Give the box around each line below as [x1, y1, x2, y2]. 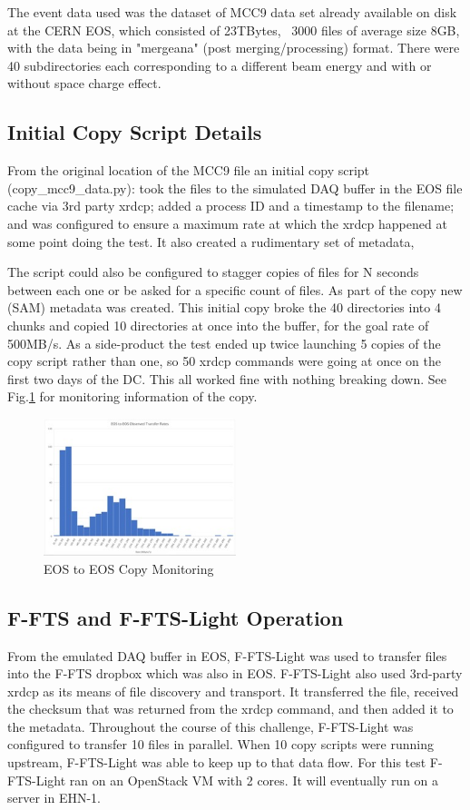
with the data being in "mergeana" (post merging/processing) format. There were [7, 38, 460, 57]
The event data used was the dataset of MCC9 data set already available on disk [7, 3, 457, 21]
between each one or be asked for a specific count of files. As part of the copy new [7, 280, 463, 299]
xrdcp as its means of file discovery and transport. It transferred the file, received [7, 681, 459, 700]
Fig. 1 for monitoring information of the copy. [7, 387, 258, 406]
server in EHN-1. [7, 788, 102, 807]
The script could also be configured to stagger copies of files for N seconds [7, 262, 419, 282]
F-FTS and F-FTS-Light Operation [7, 603, 344, 631]
